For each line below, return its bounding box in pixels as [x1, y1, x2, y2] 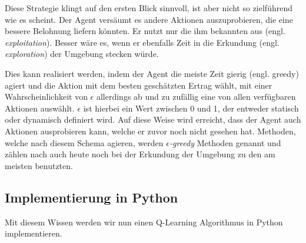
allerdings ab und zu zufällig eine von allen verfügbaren [96, 90, 296, 103]
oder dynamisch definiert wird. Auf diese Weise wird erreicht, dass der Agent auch [5, 113, 301, 126]
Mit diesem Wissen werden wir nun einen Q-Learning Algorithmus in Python [5, 215, 283, 228]
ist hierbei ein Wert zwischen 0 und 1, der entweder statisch [83, 102, 299, 114]
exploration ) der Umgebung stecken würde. [5, 48, 159, 60]
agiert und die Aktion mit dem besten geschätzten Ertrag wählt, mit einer [5, 79, 272, 91]
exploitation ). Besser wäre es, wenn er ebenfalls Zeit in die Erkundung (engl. [5, 36, 280, 48]
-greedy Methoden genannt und [169, 136, 281, 148]
